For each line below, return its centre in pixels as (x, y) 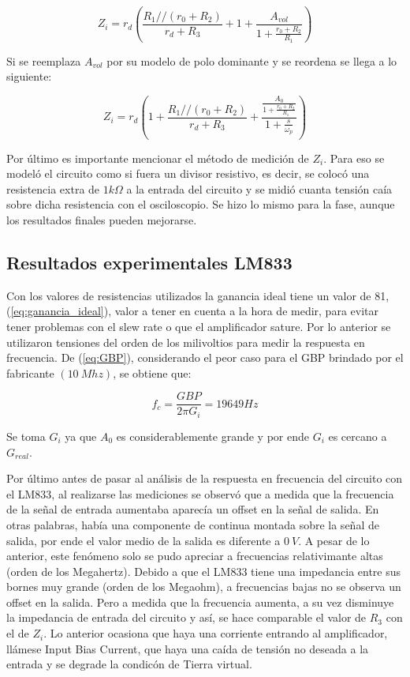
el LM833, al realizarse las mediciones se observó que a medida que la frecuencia (200, 493)
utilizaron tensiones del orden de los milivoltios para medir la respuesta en (186, 342)
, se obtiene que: (152, 372)
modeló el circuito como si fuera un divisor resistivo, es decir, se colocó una (188, 173)
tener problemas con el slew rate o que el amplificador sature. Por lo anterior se (199, 327)
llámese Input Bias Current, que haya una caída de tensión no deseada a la (188, 648)
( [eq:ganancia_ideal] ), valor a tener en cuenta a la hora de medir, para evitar (192, 311)
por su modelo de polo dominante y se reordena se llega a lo (252, 60)
